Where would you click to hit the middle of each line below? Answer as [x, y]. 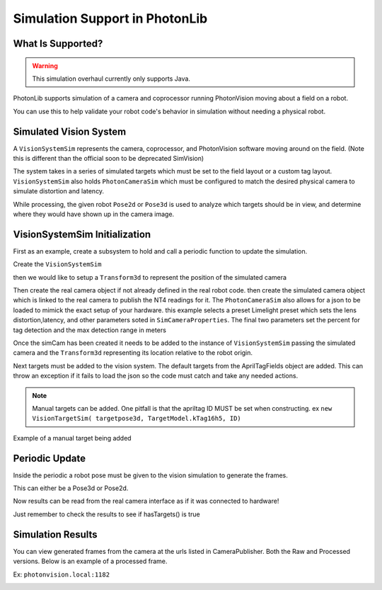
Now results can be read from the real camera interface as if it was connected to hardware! [146, 501]
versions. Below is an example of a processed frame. [90, 561]
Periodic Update [50, 458]
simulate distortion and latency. [59, 191]
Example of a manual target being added [72, 438]
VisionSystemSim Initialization [82, 234]
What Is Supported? [58, 44]
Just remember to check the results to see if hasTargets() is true [107, 514]
